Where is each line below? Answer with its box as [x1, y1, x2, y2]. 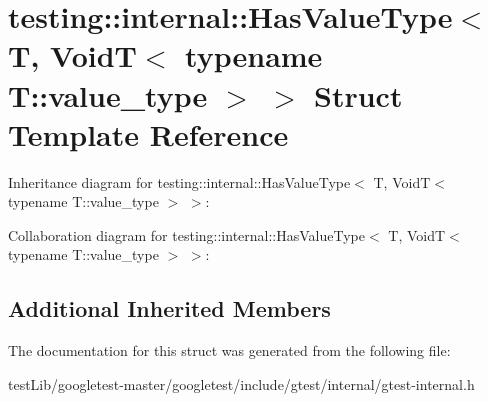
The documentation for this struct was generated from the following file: [8, 340, 451, 361]
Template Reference [8, 113, 289, 154]
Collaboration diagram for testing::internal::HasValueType [8, 224, 365, 245]
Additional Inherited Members [8, 293, 331, 324]
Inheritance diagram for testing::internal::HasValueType [8, 171, 351, 192]
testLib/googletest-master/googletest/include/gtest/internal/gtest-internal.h [8, 373, 475, 394]
